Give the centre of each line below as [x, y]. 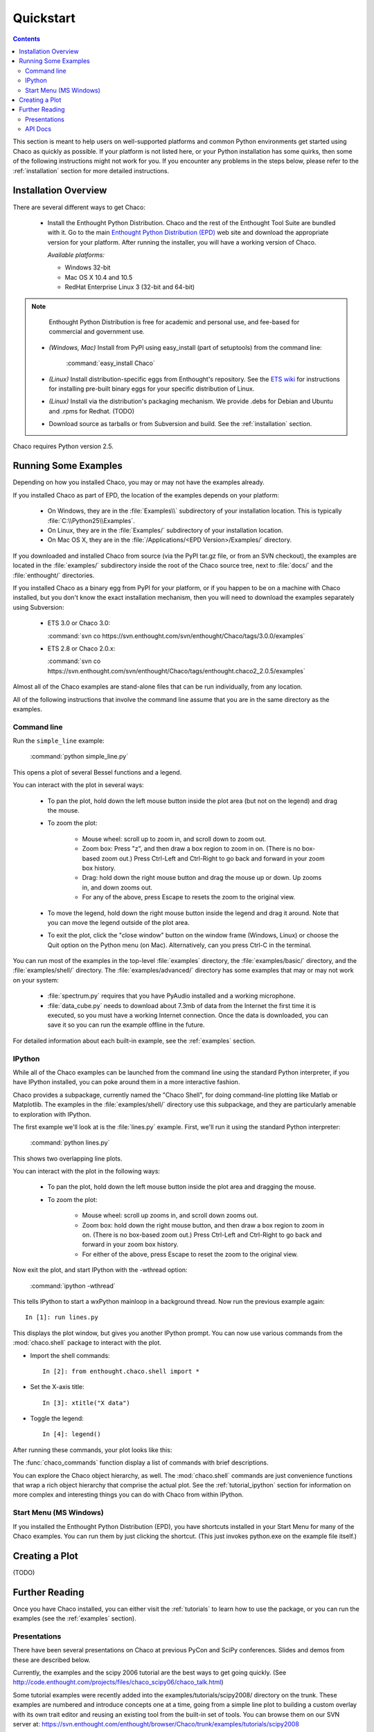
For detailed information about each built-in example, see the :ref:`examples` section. [134, 1041]
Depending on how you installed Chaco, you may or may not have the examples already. [139, 482]
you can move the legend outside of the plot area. [118, 922]
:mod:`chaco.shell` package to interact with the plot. [87, 1343]
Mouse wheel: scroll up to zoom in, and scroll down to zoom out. [174, 839]
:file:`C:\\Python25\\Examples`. [91, 520]
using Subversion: [38, 607]
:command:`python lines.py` [70, 1142]
